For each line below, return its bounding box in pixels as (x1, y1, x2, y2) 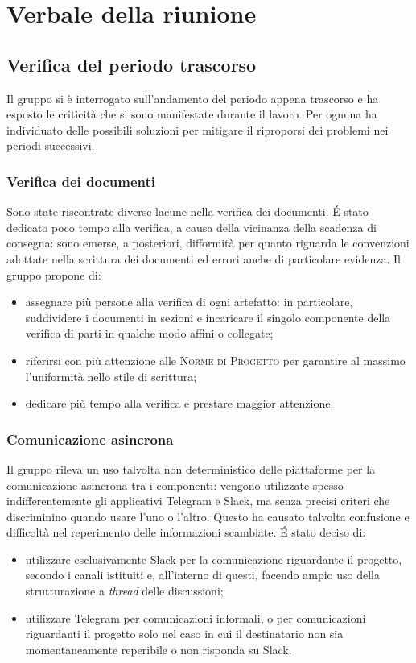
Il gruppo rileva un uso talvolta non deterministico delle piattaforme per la (6, 460, 376, 477)
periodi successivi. (6, 137, 95, 154)
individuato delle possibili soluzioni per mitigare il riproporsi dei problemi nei (6, 121, 389, 138)
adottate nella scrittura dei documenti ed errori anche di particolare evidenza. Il (6, 250, 401, 267)
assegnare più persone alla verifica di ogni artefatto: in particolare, (25, 293, 353, 310)
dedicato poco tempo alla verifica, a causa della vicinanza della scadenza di (6, 218, 377, 235)
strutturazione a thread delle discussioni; (25, 582, 224, 599)
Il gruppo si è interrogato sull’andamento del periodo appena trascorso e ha (6, 89, 379, 106)
